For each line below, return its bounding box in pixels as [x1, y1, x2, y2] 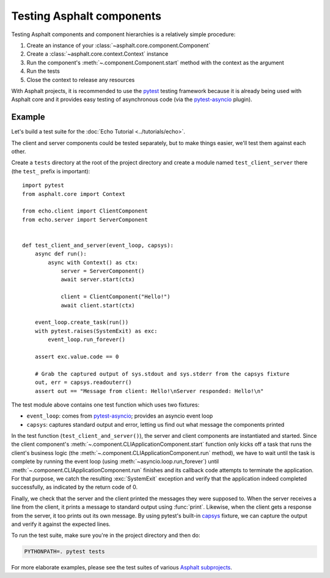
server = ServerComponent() [61, 268, 145, 275]
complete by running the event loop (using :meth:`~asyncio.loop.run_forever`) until [11, 458, 219, 465]
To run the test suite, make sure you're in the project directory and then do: [11, 531, 200, 539]
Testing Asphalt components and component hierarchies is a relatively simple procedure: [11, 31, 236, 38]
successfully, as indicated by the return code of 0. [11, 484, 137, 491]
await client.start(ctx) [61, 302, 136, 309]
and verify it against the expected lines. [11, 520, 111, 528]
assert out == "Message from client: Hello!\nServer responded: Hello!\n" [34, 388, 264, 394]
